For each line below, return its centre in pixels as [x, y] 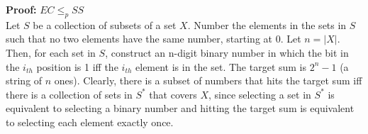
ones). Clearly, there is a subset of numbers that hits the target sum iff [208, 80]
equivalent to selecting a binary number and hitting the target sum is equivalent [180, 108]
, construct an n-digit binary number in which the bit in [227, 52]
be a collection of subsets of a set [105, 24]
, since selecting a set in [260, 94]
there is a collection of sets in [69, 94]
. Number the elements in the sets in [267, 24]
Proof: [21, 9]
